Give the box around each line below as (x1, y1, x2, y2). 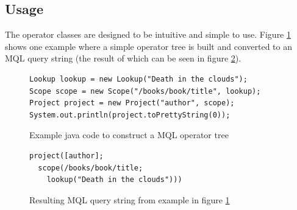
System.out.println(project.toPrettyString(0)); (29, 110, 231, 119)
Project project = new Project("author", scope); (29, 99, 235, 108)
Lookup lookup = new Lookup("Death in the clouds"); (29, 74, 248, 83)
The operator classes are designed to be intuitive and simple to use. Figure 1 (5, 28, 291, 41)
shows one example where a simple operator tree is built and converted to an (5, 40, 293, 52)
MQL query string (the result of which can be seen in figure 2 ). (5, 52, 242, 65)
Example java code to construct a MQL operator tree (29, 128, 229, 141)
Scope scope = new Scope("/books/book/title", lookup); (29, 86, 261, 96)
